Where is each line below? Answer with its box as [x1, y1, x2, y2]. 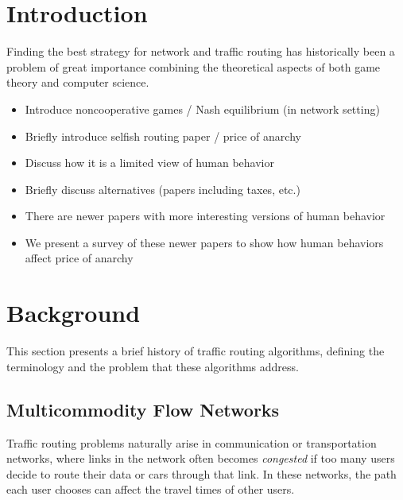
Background [6, 297, 141, 329]
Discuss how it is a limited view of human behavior [25, 154, 274, 171]
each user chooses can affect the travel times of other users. [6, 481, 295, 498]
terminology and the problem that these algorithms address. [6, 358, 299, 374]
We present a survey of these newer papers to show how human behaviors [25, 234, 384, 250]
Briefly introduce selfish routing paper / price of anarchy [25, 127, 301, 144]
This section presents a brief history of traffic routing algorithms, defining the [6, 343, 385, 359]
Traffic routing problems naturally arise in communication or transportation [6, 434, 377, 451]
